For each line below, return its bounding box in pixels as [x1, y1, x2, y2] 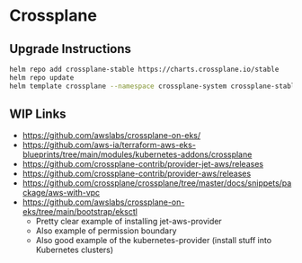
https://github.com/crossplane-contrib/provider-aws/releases [22, 168, 252, 180]
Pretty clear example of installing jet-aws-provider [35, 216, 222, 227]
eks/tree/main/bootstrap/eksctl [22, 206, 138, 217]
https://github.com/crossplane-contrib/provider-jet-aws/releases [22, 159, 263, 170]
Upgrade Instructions [9, 41, 132, 57]
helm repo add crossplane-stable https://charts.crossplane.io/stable [9, 65, 280, 74]
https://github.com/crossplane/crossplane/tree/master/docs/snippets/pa [22, 178, 292, 188]
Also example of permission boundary [35, 225, 177, 236]
